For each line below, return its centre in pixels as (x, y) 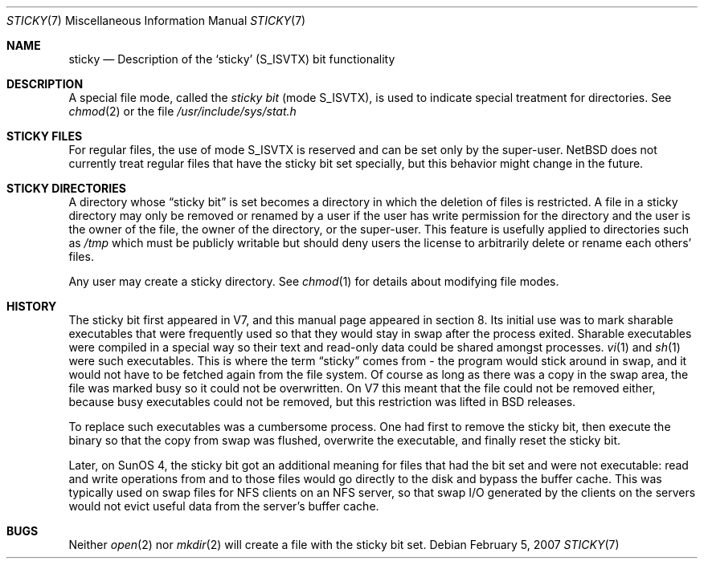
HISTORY (32, 306)
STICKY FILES (45, 136)
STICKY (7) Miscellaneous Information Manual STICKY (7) (156, 20)
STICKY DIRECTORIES (66, 188)
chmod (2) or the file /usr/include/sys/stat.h (182, 111)
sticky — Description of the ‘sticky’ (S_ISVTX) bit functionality (232, 59)
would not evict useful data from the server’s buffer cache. (224, 506)
